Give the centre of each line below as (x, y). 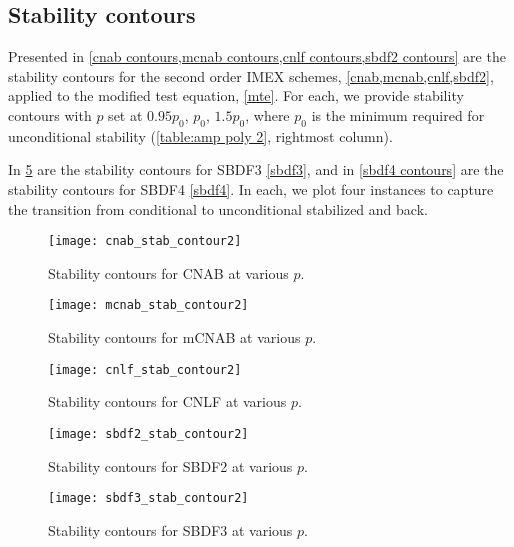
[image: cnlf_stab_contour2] (145, 369)
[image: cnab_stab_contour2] (145, 241)
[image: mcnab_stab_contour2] (148, 305)
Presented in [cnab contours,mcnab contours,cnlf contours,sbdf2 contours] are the (257, 56)
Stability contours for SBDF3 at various (170, 529)
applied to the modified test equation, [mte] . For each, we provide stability (236, 95)
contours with (50, 114)
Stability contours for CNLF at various (167, 401)
